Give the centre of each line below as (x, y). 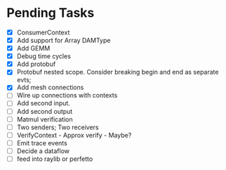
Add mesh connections (50, 87)
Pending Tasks (51, 13)
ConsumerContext (43, 32)
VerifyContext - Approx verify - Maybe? (74, 135)
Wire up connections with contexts (67, 96)
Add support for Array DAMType (64, 40)
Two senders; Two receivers (58, 127)
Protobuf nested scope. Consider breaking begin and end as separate (118, 72)
